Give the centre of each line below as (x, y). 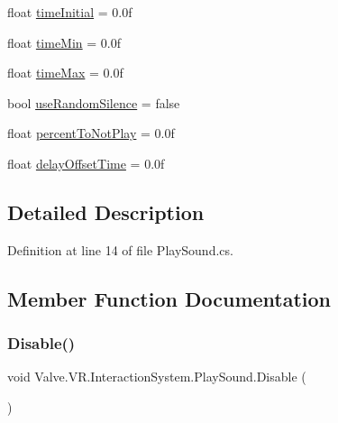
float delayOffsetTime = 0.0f (86, 163)
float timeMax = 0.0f (65, 73)
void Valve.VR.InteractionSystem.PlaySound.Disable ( (157, 377)
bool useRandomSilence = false (94, 102)
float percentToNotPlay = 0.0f (91, 133)
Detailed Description (106, 211)
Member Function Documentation (169, 298)
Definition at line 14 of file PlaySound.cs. (120, 249)
